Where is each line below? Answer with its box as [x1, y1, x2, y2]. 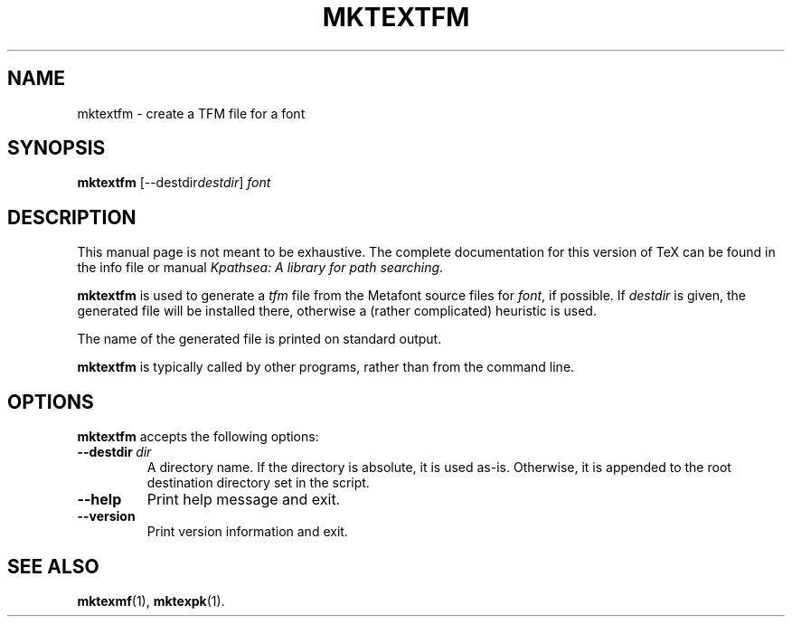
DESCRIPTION [7, 205, 137, 229]
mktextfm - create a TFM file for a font [77, 105, 306, 121]
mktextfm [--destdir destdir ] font [77, 175, 271, 191]
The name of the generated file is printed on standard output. [77, 331, 442, 347]
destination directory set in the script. [146, 475, 370, 491]
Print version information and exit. [146, 524, 348, 540]
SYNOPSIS [7, 137, 106, 160]
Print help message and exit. [146, 490, 341, 509]
